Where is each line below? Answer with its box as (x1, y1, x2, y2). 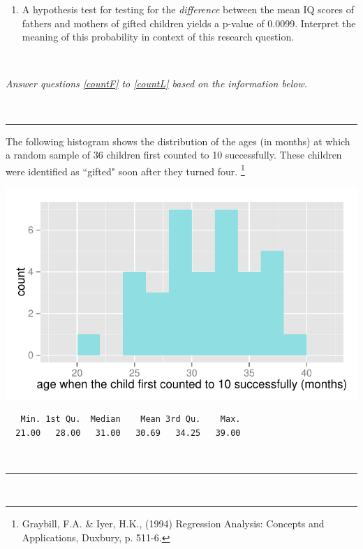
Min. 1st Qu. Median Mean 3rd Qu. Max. (20, 413, 241, 424)
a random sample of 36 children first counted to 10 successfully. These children (6, 147, 342, 162)
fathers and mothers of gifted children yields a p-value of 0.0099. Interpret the (22, 15, 356, 30)
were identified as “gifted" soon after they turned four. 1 (6, 161, 245, 178)
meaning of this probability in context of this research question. (22, 29, 295, 44)
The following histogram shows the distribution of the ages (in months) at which (6, 133, 350, 148)
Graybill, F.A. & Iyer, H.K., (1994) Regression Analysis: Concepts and (22, 516, 325, 531)
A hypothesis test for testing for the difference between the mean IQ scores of (22, 2, 354, 16)
